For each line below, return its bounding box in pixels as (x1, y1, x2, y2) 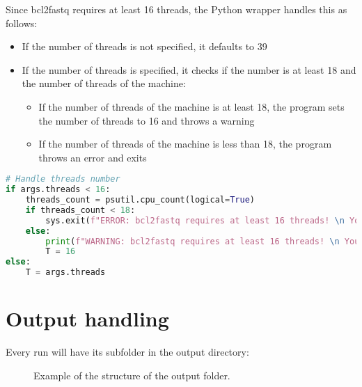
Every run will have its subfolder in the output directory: (6, 345, 249, 359)
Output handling (6, 304, 169, 333)
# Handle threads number (6, 174, 120, 184)
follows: (6, 15, 38, 30)
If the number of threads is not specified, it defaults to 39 (22, 39, 267, 54)
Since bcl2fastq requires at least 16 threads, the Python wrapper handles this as (6, 2, 347, 16)
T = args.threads (25, 267, 106, 278)
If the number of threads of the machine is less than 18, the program (38, 136, 332, 151)
